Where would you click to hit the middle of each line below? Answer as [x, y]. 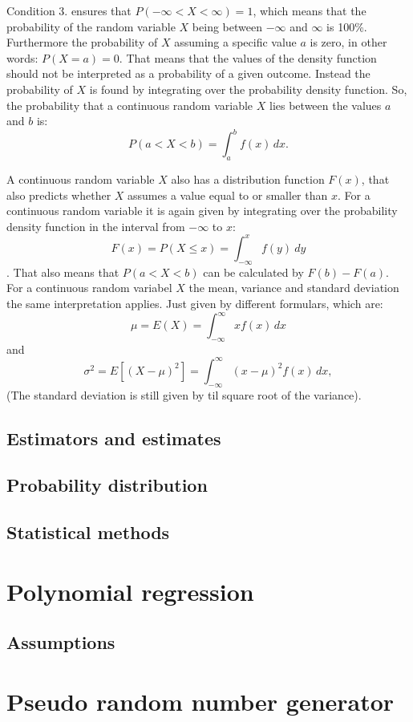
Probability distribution [107, 485]
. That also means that [63, 272]
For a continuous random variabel [89, 288]
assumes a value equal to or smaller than [228, 195]
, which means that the [310, 10]
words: [22, 57]
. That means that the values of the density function [248, 57]
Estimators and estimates [114, 438]
